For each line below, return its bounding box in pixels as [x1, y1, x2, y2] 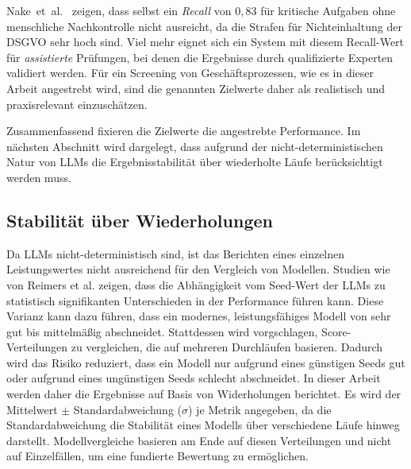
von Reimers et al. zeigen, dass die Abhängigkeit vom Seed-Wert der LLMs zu [6, 276, 386, 293]
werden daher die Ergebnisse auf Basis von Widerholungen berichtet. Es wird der [6, 386, 401, 402]
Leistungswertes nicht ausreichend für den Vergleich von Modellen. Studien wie [6, 261, 390, 277]
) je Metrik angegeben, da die [188, 401, 332, 417]
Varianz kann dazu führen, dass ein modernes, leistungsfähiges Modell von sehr [6, 308, 391, 324]
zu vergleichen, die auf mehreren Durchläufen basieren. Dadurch [71, 339, 383, 355]
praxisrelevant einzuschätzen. [6, 95, 148, 112]
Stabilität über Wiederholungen [6, 207, 273, 232]
